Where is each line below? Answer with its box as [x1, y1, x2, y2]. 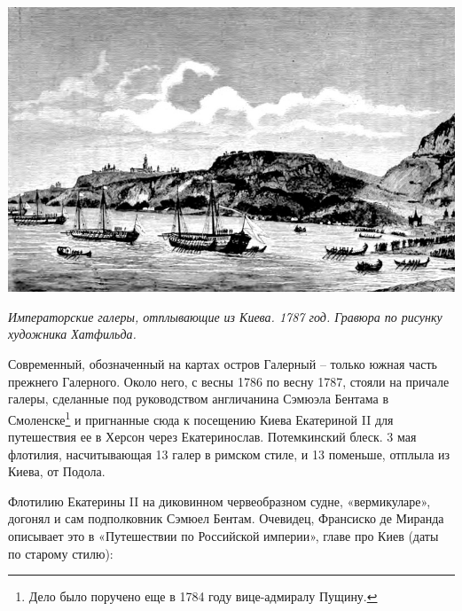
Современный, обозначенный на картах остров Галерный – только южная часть [8, 355, 437, 373]
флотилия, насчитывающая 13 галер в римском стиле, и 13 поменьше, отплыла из [8, 444, 450, 463]
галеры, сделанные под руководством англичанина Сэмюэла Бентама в [8, 389, 389, 408]
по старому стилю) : [8, 544, 114, 562]
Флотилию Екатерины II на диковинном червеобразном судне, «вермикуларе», [8, 491, 431, 510]
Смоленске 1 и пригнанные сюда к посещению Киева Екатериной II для [8, 407, 394, 428]
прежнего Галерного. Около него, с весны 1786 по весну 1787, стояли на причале [8, 372, 450, 390]
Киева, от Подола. [8, 462, 106, 481]
